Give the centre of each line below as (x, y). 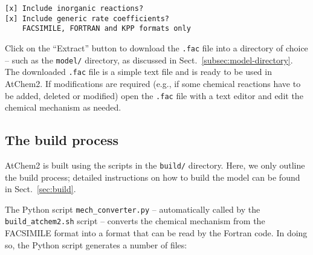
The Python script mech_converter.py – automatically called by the (133, 209)
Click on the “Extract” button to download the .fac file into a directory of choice (156, 47)
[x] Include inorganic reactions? (74, 8)
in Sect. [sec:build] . (40, 189)
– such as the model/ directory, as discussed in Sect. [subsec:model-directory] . (149, 60)
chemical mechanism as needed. (63, 107)
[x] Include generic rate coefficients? (87, 18)
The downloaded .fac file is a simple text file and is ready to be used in (138, 72)
